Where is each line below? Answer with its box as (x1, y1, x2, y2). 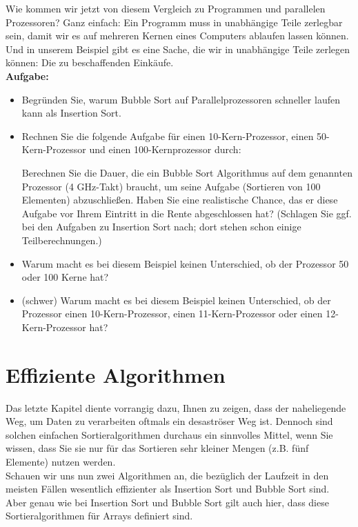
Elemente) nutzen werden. (6, 454, 116, 468)
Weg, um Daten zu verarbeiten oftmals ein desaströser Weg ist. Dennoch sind (6, 414, 333, 428)
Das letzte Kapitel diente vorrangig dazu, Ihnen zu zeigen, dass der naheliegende (6, 400, 346, 415)
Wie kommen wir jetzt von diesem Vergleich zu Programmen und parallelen (6, 1, 326, 15)
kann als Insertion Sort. (21, 106, 121, 120)
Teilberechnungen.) (21, 232, 102, 247)
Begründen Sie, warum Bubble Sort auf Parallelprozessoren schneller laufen (21, 92, 340, 106)
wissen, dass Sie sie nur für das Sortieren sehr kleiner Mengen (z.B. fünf (6, 441, 309, 455)
